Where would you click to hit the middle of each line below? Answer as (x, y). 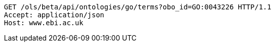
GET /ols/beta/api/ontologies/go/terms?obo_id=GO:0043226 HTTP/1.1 (138, 7)
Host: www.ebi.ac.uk (44, 23)
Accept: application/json (54, 15)
